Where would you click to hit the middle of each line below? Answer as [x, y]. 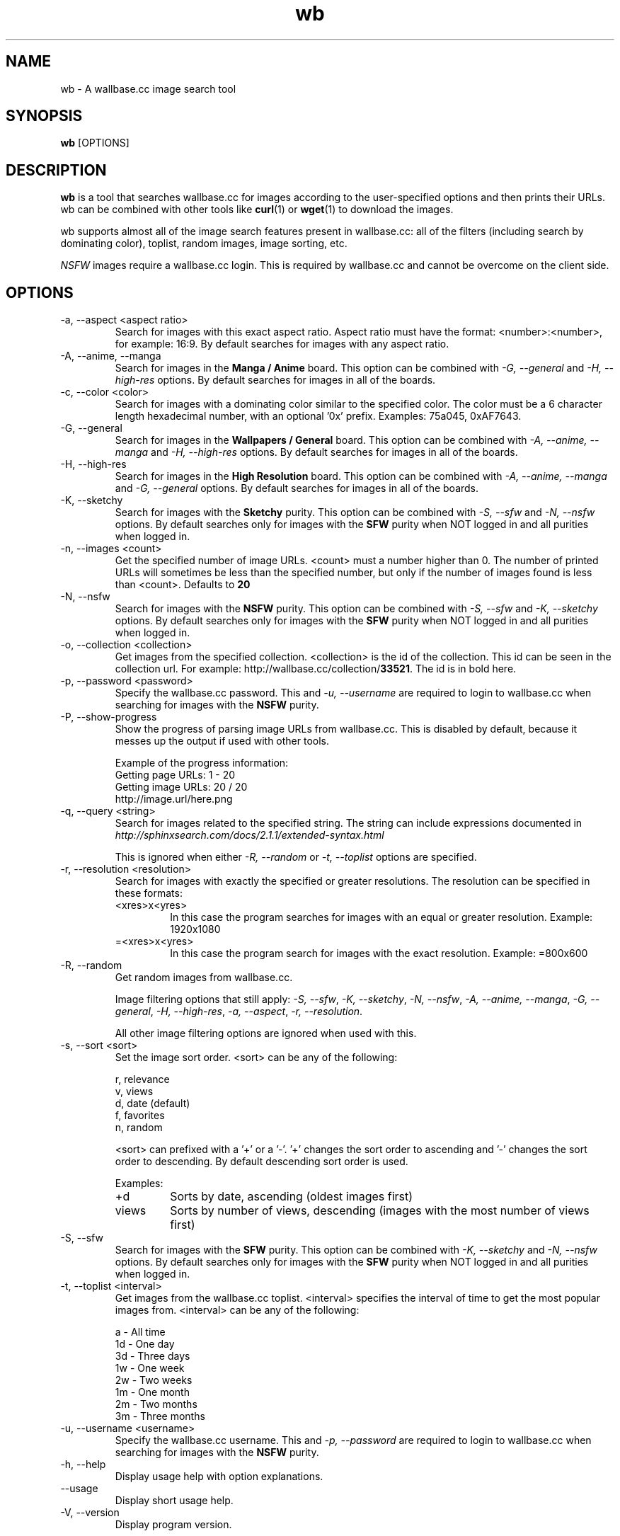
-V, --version [90, 1513]
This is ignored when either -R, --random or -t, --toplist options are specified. [296, 857]
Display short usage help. [174, 1501]
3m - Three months [160, 1416]
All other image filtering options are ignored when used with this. [266, 1033]
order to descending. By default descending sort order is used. [262, 1162]
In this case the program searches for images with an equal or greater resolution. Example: [381, 917]
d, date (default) [153, 1104]
